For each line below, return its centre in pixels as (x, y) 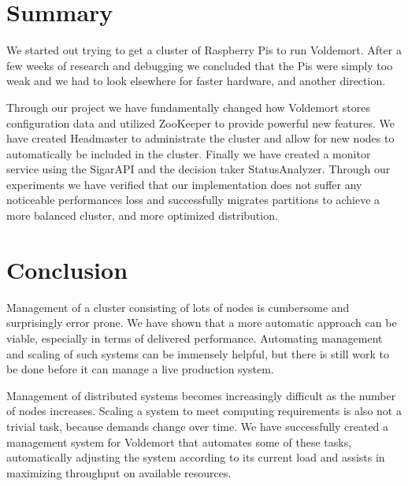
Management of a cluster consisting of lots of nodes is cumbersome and (178, 307)
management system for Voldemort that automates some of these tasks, (179, 441)
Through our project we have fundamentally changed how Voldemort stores (188, 107)
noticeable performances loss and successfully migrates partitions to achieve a (193, 200)
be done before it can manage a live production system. (140, 369)
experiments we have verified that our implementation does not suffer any (184, 184)
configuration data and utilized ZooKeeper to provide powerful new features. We (201, 122)
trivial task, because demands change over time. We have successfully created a (198, 426)
